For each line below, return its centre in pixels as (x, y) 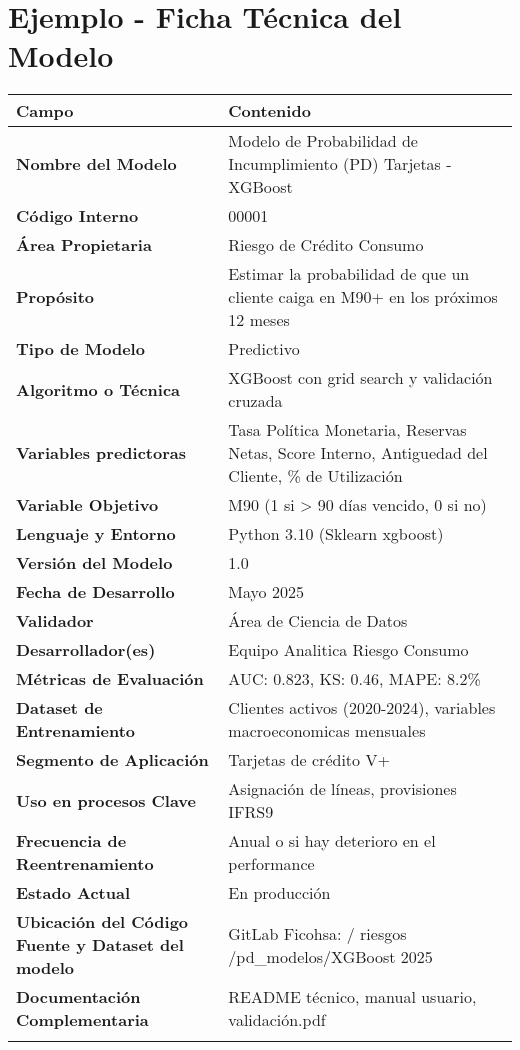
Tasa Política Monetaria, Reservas (347, 430)
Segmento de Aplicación (112, 760)
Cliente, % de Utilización (315, 476)
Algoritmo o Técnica (98, 389)
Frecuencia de (71, 841)
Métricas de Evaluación (110, 679)
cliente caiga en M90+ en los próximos (363, 297)
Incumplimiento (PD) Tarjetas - (340, 164)
